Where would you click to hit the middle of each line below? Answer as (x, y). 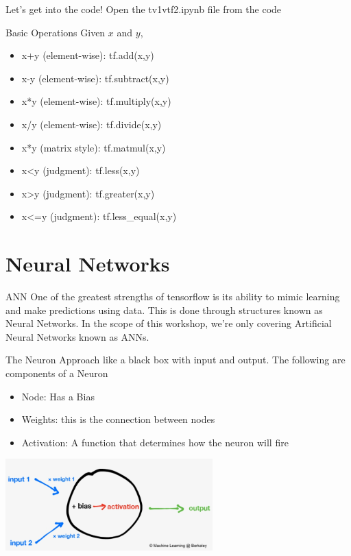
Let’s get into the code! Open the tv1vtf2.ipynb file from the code (144, 9)
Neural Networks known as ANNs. (77, 336)
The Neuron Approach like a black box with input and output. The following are (175, 360)
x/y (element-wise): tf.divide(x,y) (92, 124)
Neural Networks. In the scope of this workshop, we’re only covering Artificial (169, 323)
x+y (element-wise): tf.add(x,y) (88, 55)
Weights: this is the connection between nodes (118, 419)
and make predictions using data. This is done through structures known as (164, 310)
